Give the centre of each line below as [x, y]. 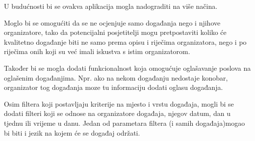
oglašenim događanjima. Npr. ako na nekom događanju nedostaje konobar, [116, 77]
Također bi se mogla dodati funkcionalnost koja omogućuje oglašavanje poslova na [127, 68]
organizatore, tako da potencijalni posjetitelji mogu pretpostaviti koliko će [115, 32]
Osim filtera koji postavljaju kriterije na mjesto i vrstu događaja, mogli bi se [119, 103]
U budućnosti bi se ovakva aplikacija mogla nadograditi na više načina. [111, 6]
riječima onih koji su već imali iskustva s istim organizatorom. [97, 51]
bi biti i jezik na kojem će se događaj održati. [72, 132]
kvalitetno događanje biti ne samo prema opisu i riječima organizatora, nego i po [125, 42]
